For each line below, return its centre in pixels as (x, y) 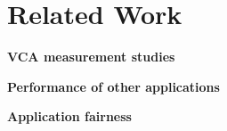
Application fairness (69, 116)
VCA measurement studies (91, 57)
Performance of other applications (113, 86)
